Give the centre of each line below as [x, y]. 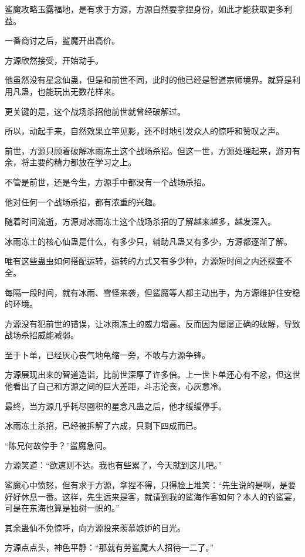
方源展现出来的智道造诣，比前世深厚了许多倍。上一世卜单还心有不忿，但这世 [152, 374]
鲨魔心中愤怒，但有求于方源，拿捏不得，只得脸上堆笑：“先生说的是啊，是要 [150, 485]
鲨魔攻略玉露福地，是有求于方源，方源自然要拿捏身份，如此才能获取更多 [144, 9]
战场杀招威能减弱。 [42, 335]
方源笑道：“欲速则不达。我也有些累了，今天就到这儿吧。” [113, 465]
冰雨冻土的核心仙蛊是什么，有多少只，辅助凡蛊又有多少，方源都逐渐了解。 [148, 241]
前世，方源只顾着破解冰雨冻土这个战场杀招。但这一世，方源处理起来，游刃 [148, 150]
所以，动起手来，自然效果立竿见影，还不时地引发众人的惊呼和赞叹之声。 [144, 131]
